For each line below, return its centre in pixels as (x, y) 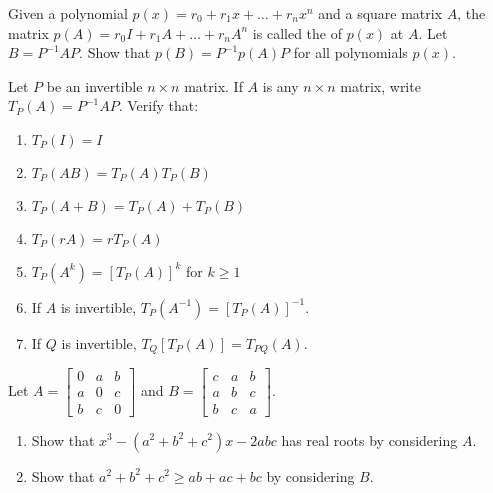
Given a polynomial (68, 13)
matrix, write (380, 85)
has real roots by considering (369, 439)
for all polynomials (350, 52)
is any (280, 85)
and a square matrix (380, 13)
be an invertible (94, 85)
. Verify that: (158, 105)
